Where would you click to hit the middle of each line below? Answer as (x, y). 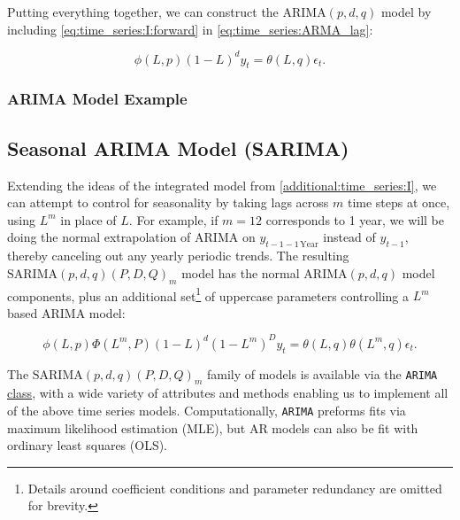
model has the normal (241, 272)
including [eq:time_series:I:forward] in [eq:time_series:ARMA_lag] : (190, 29)
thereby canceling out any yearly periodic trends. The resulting (178, 256)
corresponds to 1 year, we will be (355, 219)
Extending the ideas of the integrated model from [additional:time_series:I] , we (222, 185)
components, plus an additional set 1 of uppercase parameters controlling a (208, 294)
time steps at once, (399, 202)
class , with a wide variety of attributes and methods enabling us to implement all (228, 393)
